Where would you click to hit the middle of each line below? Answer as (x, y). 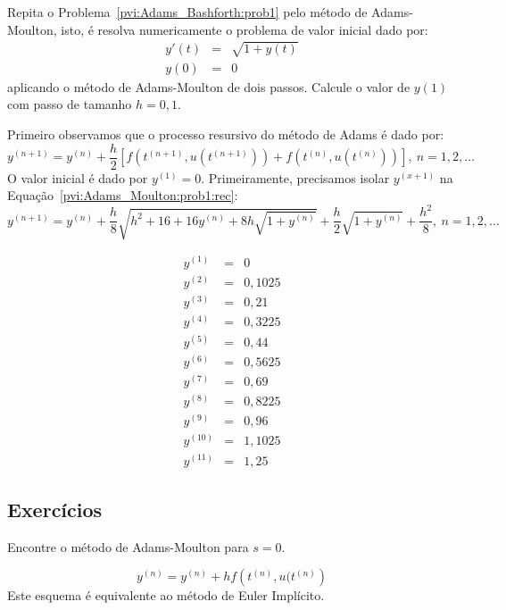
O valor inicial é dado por (78, 177)
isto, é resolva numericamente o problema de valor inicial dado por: (245, 29)
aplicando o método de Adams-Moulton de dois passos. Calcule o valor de (209, 86)
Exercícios (55, 509)
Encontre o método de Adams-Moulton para (128, 546)
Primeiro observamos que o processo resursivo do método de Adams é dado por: (226, 134)
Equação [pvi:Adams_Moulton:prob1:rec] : (123, 195)
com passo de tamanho (70, 104)
